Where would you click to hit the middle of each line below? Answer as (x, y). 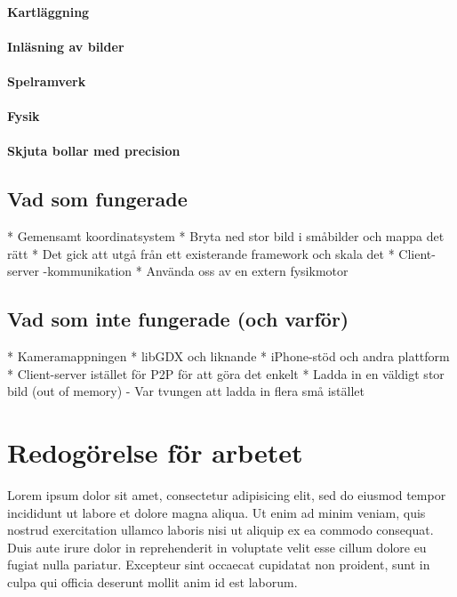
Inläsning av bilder (66, 46)
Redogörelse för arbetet (155, 452)
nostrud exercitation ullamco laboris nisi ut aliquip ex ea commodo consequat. (220, 530)
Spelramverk (47, 81)
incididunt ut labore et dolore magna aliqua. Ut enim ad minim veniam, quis (216, 512)
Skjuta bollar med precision (94, 151)
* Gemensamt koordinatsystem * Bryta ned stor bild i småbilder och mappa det (226, 236)
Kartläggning (48, 11)
